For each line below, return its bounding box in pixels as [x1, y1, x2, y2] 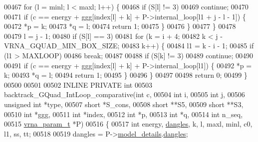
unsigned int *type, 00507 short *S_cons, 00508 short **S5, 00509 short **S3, [4, 99, 244, 109]
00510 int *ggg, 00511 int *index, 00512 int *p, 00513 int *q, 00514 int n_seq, [4, 109, 243, 119]
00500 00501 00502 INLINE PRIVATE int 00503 [4, 79, 152, 90]
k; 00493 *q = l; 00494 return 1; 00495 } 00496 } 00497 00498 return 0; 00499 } [4, 70, 248, 80]
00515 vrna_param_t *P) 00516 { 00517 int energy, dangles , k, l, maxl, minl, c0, [4, 119, 253, 129]
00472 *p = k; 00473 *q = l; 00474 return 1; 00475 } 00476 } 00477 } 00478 [4, 21, 236, 31]
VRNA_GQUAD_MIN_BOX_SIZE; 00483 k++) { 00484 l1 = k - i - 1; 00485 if [4, 40, 254, 51]
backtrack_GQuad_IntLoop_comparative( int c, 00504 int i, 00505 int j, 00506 [4, 89, 245, 100]
